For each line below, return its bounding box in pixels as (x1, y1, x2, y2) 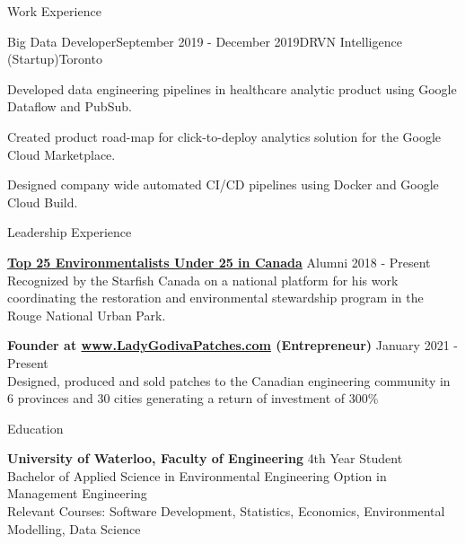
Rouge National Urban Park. (7, 305, 166, 324)
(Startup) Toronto (7, 49, 102, 68)
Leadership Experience (7, 223, 132, 241)
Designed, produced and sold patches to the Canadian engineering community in (7, 371, 451, 390)
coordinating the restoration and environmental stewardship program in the (7, 288, 424, 307)
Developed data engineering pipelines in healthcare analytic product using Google (7, 79, 457, 98)
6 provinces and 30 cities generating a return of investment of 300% (7, 389, 379, 408)
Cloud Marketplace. (7, 145, 116, 163)
